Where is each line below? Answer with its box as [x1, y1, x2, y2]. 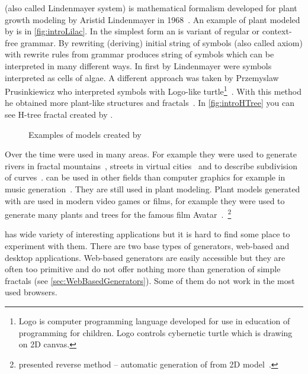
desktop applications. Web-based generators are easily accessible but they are [5, 251, 285, 263]
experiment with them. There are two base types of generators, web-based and [5, 240, 290, 252]
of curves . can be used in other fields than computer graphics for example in [5, 171, 285, 183]
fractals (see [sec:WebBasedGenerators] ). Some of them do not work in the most [5, 274, 295, 286]
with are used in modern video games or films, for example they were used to [5, 194, 285, 207]
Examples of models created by [28, 128, 142, 140]
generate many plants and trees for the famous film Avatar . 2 [5, 207, 232, 220]
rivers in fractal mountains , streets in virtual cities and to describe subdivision [5, 159, 298, 172]
